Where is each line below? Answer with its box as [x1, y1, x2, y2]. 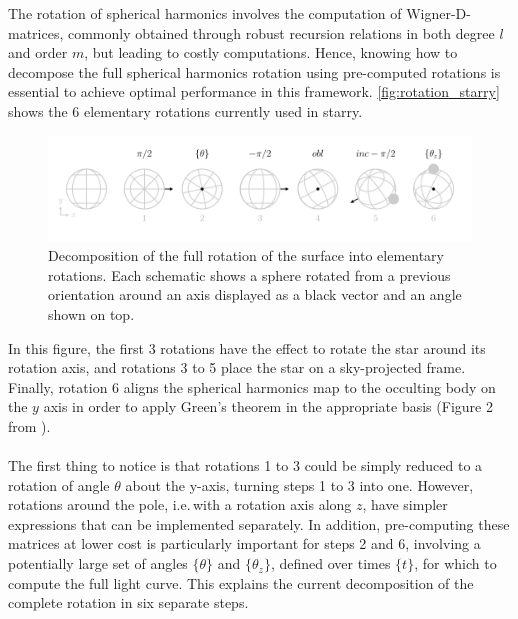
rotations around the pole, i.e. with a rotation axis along [8, 494, 352, 515]
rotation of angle [8, 474, 110, 495]
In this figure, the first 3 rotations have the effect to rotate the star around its [8, 337, 486, 358]
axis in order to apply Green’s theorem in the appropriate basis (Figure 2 [43, 396, 493, 417]
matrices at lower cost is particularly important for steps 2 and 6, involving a [8, 533, 481, 554]
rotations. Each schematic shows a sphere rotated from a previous [48, 264, 451, 285]
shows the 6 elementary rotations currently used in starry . [8, 100, 363, 121]
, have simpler [362, 494, 448, 515]
